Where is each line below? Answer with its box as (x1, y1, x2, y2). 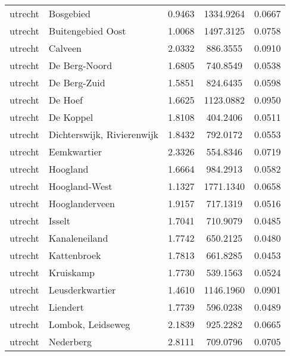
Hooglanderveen (48, 196, 115, 210)
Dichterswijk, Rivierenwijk (48, 127, 159, 141)
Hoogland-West (48, 179, 113, 193)
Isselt (48, 214, 70, 227)
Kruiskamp (48, 266, 95, 279)
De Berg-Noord (48, 58, 113, 72)
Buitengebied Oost (48, 24, 126, 38)
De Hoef (48, 93, 83, 107)
